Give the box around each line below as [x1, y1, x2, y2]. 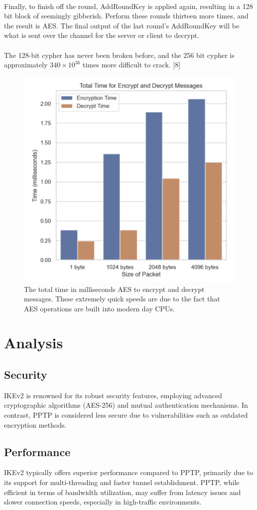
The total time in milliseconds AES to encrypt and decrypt [24, 283, 205, 294]
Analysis [4, 332, 63, 353]
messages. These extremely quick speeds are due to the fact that [24, 293, 220, 304]
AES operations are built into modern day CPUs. [24, 303, 175, 313]
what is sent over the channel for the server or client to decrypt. [4, 30, 199, 40]
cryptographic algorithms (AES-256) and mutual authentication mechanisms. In [4, 400, 248, 410]
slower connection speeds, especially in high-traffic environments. [4, 497, 202, 507]
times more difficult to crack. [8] [83, 59, 181, 70]
